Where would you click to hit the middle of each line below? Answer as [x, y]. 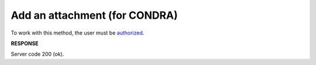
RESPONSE [25, 43]
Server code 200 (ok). [37, 54]
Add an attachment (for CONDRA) [94, 15]
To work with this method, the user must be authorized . [78, 33]
